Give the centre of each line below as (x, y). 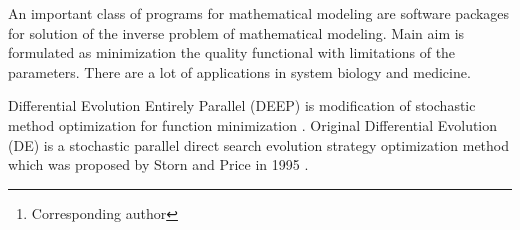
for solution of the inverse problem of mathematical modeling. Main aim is (236, 32)
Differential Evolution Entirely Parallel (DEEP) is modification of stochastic (242, 105)
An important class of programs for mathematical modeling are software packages (259, 13)
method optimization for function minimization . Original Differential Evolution (253, 124)
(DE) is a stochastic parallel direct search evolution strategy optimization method (259, 144)
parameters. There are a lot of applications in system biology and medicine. (239, 71)
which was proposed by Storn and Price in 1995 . (158, 164)
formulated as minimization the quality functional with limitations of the (232, 52)
